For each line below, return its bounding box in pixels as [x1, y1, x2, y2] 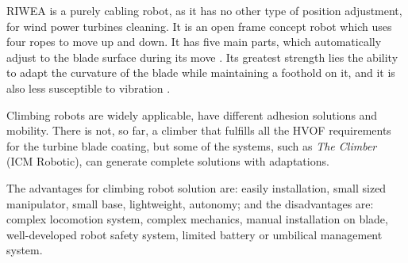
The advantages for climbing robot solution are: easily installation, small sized [6, 179, 387, 196]
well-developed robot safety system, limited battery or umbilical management [6, 226, 383, 242]
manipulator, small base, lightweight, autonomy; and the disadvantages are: [6, 195, 374, 212]
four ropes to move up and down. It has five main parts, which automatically [6, 33, 382, 50]
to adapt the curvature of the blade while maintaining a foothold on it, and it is [6, 64, 395, 81]
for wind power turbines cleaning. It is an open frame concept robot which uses [6, 17, 392, 34]
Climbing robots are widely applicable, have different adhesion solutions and [6, 106, 378, 123]
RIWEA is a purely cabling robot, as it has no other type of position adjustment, [6, 2, 402, 18]
